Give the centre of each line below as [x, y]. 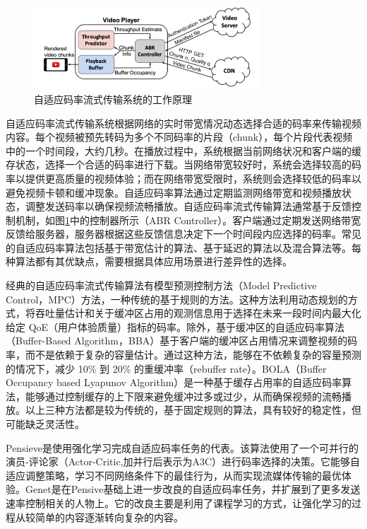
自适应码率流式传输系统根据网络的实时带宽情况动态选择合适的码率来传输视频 [183, 123]
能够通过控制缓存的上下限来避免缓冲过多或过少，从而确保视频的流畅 [183, 396]
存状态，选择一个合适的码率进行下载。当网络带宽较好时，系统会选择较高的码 [183, 164]
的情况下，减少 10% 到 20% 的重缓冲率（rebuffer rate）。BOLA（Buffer [166, 368]
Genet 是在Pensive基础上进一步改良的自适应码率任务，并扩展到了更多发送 [193, 489]
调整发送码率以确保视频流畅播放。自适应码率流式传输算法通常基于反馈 [188, 206]
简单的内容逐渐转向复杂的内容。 [109, 517]
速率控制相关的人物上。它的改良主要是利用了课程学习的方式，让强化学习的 [179, 502]
